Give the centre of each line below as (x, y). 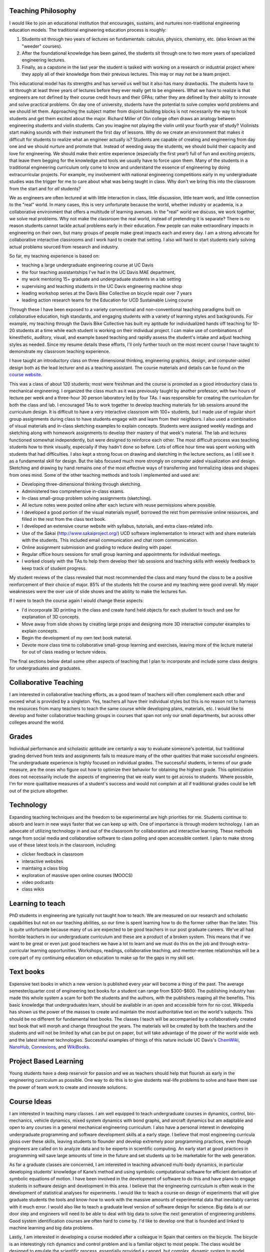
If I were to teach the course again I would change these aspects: (76, 600)
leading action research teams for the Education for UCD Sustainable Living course (107, 300)
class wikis (33, 889)
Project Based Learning (46, 1061)
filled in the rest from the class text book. (64, 519)
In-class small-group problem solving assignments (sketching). (87, 498)
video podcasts (38, 882)
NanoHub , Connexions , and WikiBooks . (50, 1047)
